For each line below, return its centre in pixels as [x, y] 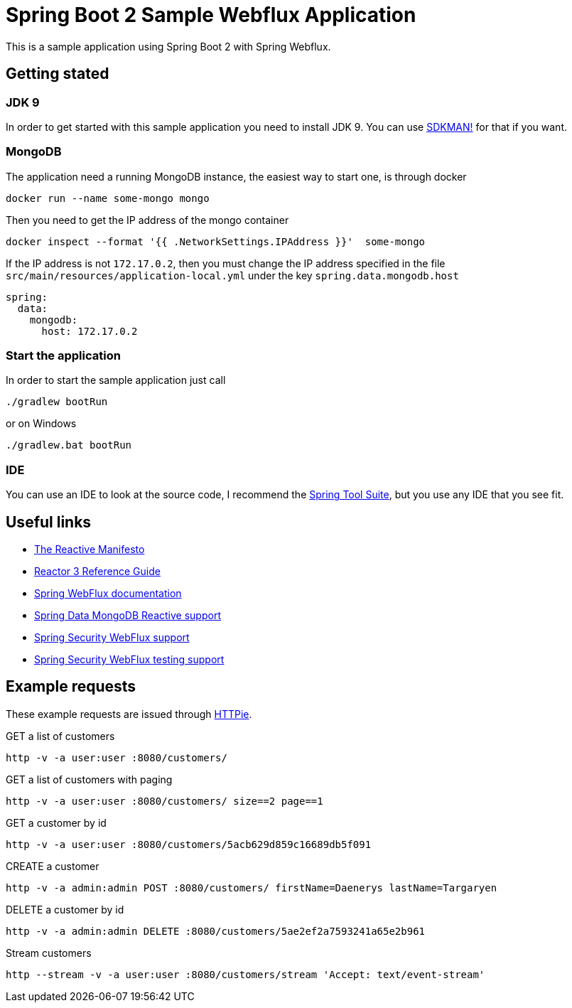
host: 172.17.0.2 [90, 331]
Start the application [63, 356]
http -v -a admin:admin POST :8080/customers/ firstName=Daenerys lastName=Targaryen [252, 888]
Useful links [49, 522]
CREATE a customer [53, 866]
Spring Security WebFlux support [112, 638]
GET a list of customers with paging [89, 779]
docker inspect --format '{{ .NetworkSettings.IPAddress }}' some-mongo [216, 241]
